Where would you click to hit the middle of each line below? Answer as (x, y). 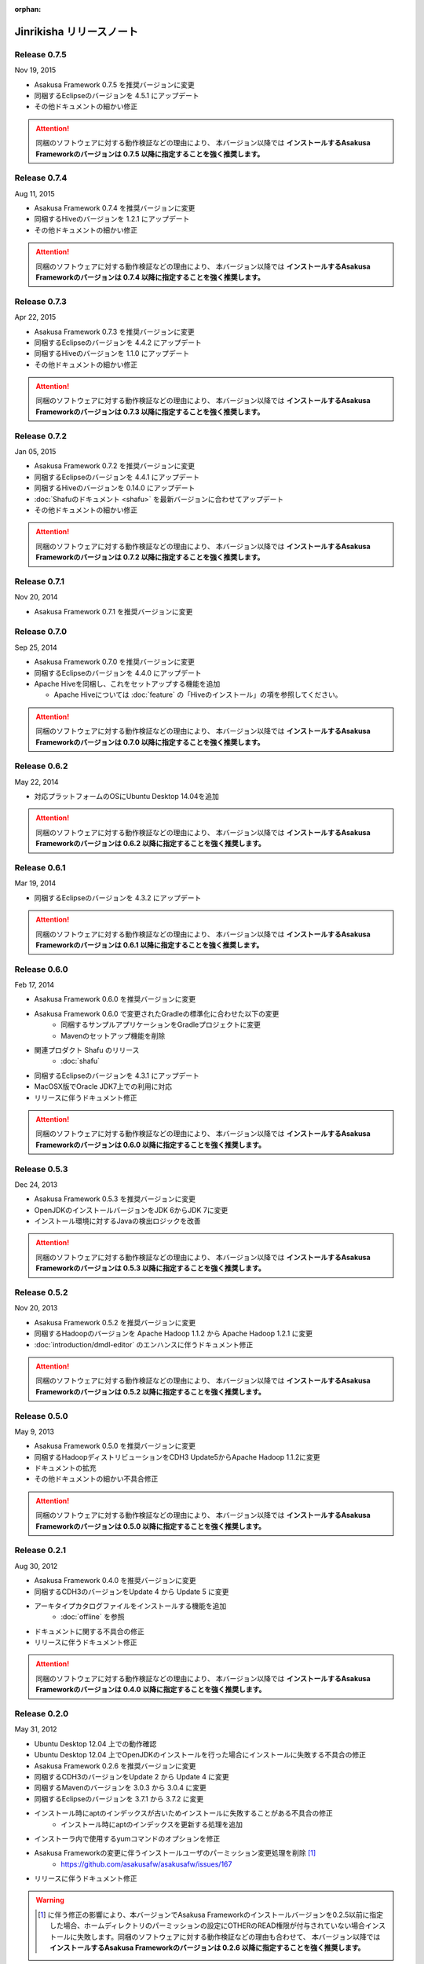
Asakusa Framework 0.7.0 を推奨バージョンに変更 (115, 662)
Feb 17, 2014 (35, 985)
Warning (50, 1900)
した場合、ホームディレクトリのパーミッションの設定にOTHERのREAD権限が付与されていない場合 (207, 1926)
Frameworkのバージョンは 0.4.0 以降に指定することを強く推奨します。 (151, 1690)
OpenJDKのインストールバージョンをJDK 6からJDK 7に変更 (131, 1210)
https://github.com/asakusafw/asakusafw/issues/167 (146, 1864)
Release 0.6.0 (41, 969)
